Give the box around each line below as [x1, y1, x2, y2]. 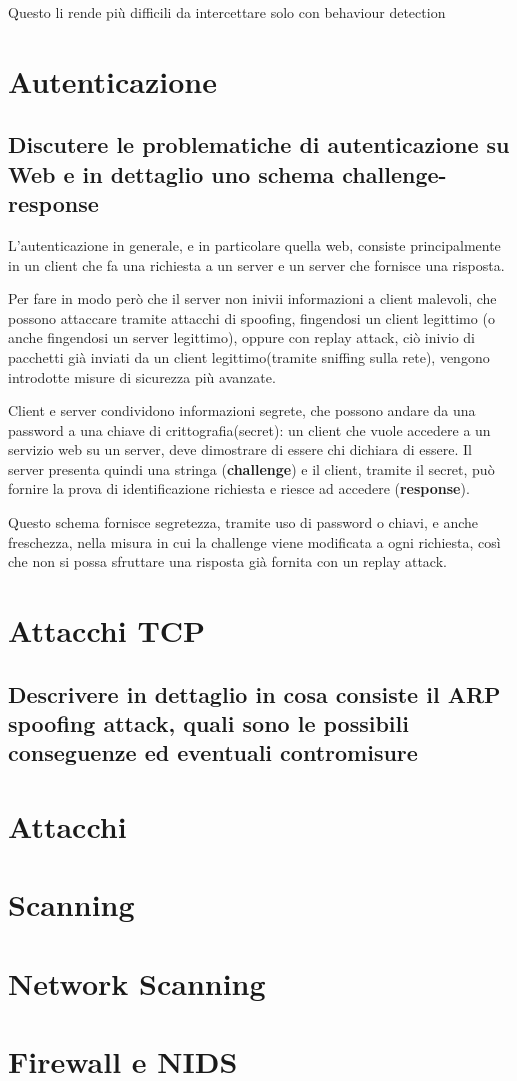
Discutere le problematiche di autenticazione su [8, 129, 510, 160]
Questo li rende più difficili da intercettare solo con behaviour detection [8, 2, 446, 22]
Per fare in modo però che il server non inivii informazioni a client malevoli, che [8, 288, 497, 309]
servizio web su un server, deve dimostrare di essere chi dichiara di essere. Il [8, 439, 473, 460]
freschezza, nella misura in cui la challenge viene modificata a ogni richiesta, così [8, 531, 501, 552]
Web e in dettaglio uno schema [8, 158, 335, 189]
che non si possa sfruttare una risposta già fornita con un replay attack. [8, 551, 447, 572]
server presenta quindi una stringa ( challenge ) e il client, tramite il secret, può [8, 458, 495, 479]
